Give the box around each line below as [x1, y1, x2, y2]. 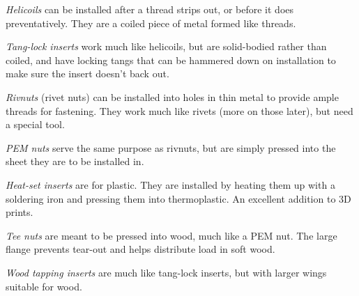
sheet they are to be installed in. [6, 154, 144, 169]
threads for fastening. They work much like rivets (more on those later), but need [6, 103, 353, 118]
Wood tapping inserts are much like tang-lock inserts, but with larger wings [6, 265, 327, 279]
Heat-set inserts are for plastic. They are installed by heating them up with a [6, 177, 335, 192]
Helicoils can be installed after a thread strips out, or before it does [6, 2, 294, 16]
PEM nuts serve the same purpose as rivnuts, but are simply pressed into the [6, 140, 336, 155]
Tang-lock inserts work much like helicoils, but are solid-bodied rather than [6, 39, 327, 54]
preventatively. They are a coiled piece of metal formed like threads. [6, 15, 296, 30]
